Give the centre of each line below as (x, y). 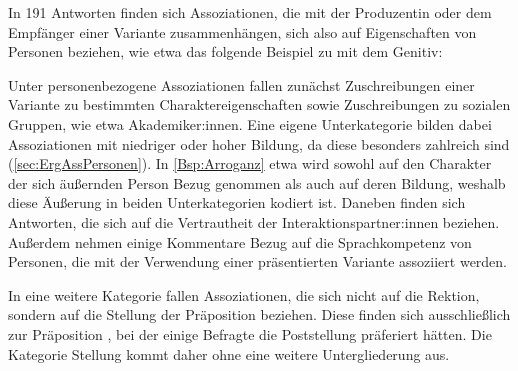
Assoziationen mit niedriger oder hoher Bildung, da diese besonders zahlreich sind (259, 143)
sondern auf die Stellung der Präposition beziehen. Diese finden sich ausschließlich (259, 314)
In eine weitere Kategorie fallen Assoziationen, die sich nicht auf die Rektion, (244, 294)
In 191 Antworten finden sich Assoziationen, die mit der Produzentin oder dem (250, 12)
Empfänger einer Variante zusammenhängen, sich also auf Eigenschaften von (242, 31)
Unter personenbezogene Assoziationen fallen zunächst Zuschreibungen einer (241, 84)
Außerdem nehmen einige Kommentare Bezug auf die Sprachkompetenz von (240, 241)
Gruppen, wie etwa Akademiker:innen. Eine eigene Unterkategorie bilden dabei (250, 123)
